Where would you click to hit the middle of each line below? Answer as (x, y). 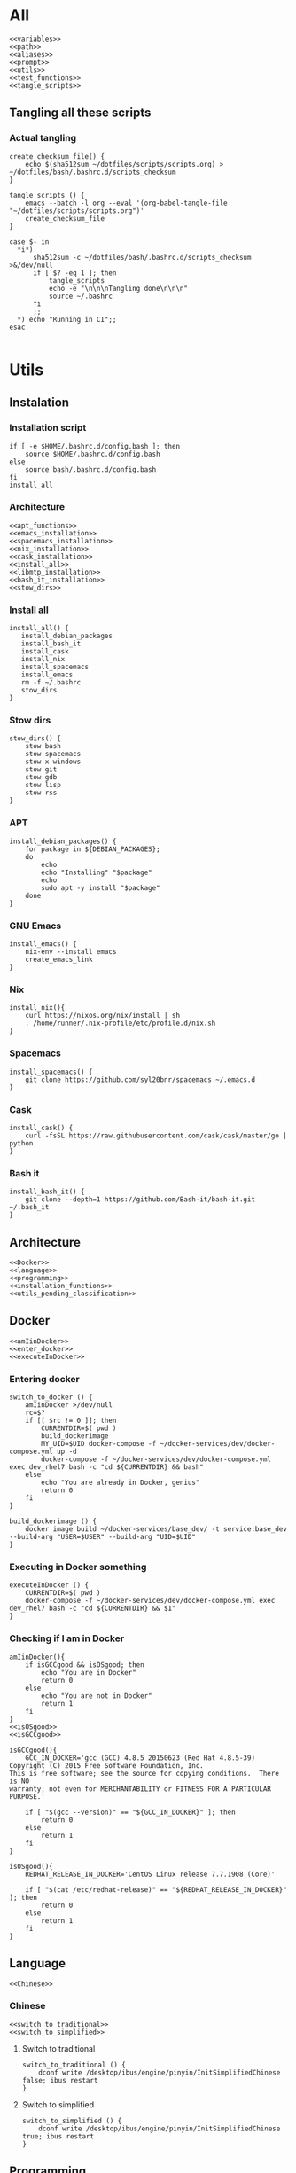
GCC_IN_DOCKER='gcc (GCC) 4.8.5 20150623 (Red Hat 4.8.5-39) (140, 1758)
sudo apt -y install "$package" (101, 887)
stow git (41, 770)
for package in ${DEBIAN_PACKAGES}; (93, 849)
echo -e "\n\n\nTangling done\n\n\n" (118, 288)
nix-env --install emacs (71, 951)
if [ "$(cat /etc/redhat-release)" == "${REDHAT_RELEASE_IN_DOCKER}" (156, 1889)
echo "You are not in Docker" (97, 1696)
